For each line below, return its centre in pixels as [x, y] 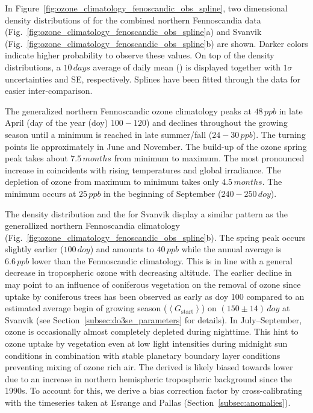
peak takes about [36, 158]
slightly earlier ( [34, 249]
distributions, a [33, 67]
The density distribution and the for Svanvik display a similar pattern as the [146, 213]
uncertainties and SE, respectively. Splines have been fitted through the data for [153, 79]
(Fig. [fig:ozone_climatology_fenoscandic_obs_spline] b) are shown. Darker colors [156, 43]
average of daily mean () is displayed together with [187, 67]
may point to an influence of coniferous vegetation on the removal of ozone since [153, 284]
